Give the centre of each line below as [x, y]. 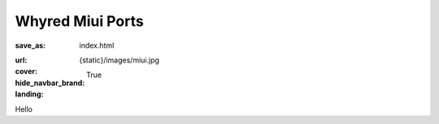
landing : [29, 94]
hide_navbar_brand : [50, 83]
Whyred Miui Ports [79, 21]
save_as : [30, 45]
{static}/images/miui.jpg [120, 60]
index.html [97, 45]
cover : [26, 71]
